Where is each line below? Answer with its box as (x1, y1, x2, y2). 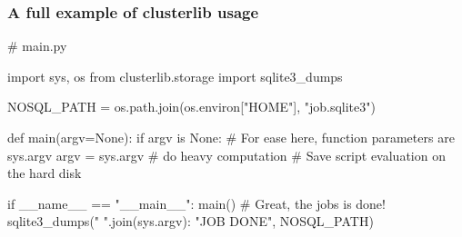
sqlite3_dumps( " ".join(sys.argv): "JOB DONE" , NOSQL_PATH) (7, 212, 374, 231)
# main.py (7, 36, 67, 55)
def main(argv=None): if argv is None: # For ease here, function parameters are (7, 128, 455, 146)
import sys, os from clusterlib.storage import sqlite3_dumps (7, 66, 343, 85)
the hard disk (7, 163, 82, 183)
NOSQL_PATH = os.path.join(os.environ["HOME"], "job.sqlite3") (7, 97, 376, 116)
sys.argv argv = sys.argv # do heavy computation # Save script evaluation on (7, 145, 446, 164)
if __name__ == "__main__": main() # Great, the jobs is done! (7, 193, 386, 212)
